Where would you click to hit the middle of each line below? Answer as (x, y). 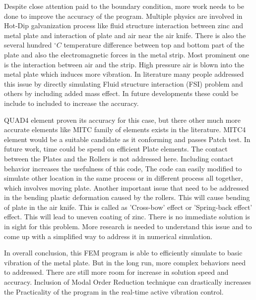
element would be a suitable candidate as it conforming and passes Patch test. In (127, 139)
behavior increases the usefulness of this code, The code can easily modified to (123, 168)
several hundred (28, 45)
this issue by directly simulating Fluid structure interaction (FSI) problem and (124, 83)
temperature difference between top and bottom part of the (154, 45)
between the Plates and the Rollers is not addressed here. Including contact (119, 158)
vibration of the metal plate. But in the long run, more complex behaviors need (125, 262)
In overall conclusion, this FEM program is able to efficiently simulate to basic (123, 253)
